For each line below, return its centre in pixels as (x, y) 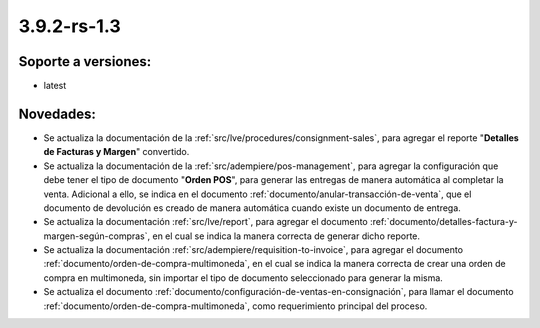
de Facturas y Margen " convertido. (116, 152)
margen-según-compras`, (97, 236)
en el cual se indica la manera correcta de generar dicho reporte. (285, 236)
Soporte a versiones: (85, 61)
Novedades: (57, 113)
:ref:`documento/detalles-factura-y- (444, 222)
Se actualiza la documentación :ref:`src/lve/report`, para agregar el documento (206, 222)
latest (55, 86)
